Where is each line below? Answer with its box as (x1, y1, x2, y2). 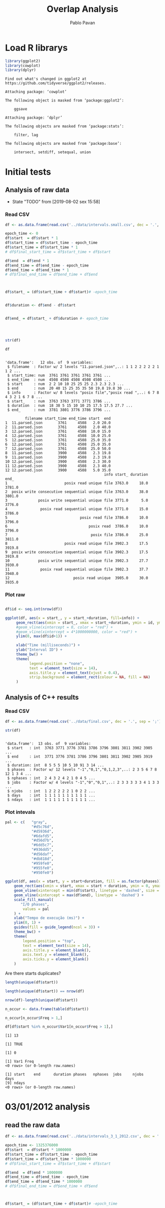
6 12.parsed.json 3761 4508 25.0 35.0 (5, 442, 111, 447)
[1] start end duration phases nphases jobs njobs (5, 1072, 144, 1077)
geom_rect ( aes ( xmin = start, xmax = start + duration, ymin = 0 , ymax (14, 883, 162, 889)
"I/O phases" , (20, 902, 50, 907)
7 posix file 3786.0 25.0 (5, 532, 148, 537)
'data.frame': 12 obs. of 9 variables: (5, 360, 93, 365)
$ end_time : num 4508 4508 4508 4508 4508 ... (7, 377, 111, 382)
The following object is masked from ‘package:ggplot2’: (5, 98, 124, 103)
